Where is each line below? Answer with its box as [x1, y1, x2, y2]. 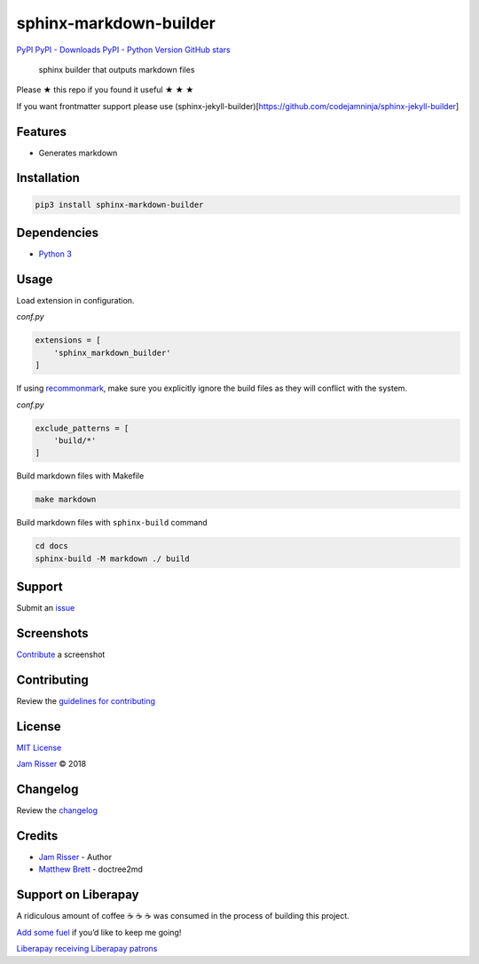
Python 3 [38, 249, 73, 259]
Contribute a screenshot [16, 649, 106, 660]
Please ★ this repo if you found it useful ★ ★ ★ [16, 84, 194, 95]
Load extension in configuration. [16, 296, 135, 306]
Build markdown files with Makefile [16, 470, 145, 481]
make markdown [35, 494, 97, 505]
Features [16, 124, 67, 139]
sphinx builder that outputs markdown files [38, 64, 195, 75]
